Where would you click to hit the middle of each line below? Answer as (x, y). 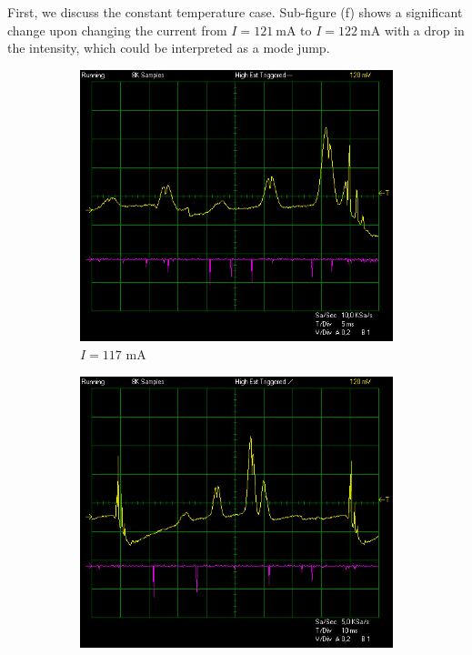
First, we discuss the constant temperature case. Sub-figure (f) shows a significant (235, 12)
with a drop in (424, 30)
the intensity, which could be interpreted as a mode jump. (169, 48)
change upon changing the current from (117, 30)
